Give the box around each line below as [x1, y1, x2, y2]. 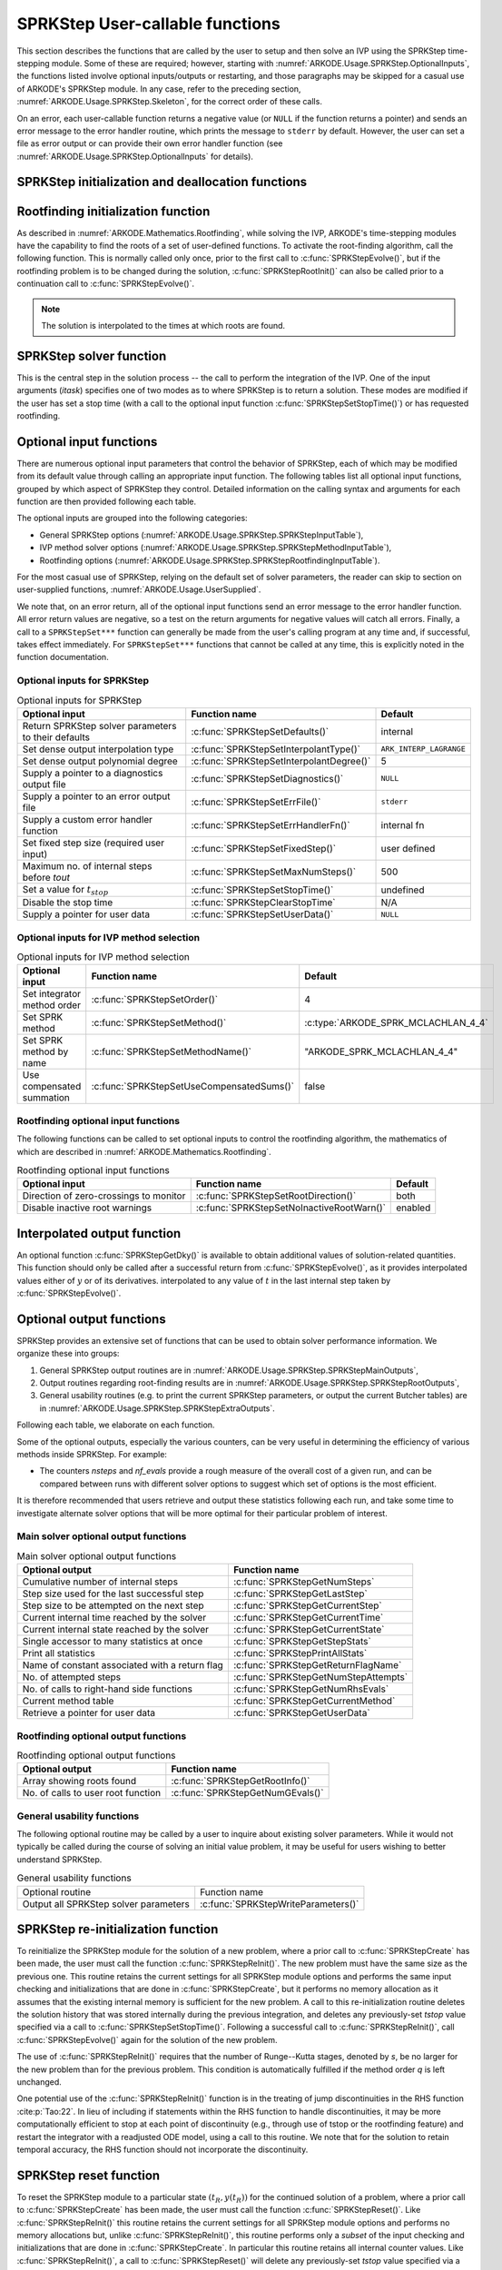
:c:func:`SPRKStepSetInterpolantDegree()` [191, 755, 371, 767]
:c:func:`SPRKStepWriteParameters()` [200, 1898, 359, 1910]
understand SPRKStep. [16, 1853, 103, 1865]
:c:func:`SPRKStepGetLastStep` [232, 1587, 368, 1600]
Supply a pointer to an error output [22, 790, 171, 803]
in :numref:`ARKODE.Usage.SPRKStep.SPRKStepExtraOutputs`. [39, 1403, 276, 1414]
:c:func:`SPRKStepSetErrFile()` [191, 795, 321, 808]
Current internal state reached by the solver [22, 1624, 209, 1636]
